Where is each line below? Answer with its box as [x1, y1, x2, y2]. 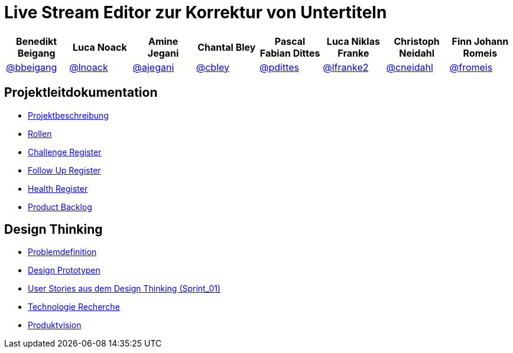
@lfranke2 [323, 61, 369, 73]
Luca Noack [72, 41, 127, 53]
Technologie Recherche [28, 302, 120, 312]
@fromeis [449, 61, 493, 73]
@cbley [196, 61, 230, 73]
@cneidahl [386, 61, 433, 73]
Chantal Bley [197, 41, 256, 53]
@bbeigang [6, 61, 57, 73]
